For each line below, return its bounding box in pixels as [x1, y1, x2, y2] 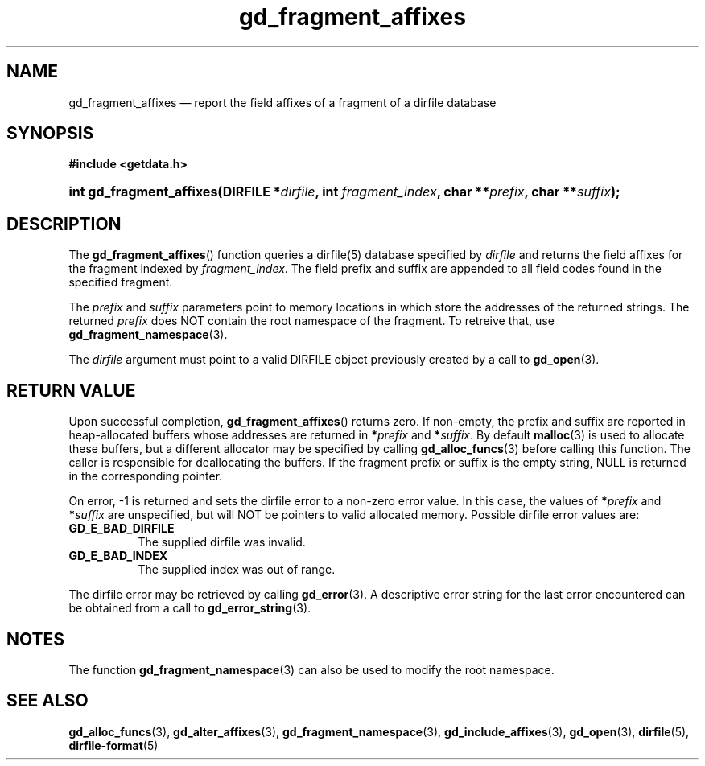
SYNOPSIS [6, 123, 94, 144]
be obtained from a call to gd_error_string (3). [68, 601, 311, 616]
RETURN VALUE [6, 380, 136, 401]
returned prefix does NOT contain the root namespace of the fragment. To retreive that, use [68, 314, 555, 328]
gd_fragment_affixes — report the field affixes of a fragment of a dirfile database [68, 95, 497, 109]
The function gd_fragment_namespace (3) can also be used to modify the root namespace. [68, 662, 555, 677]
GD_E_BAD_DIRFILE [68, 521, 175, 536]
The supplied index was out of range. [138, 562, 336, 577]
